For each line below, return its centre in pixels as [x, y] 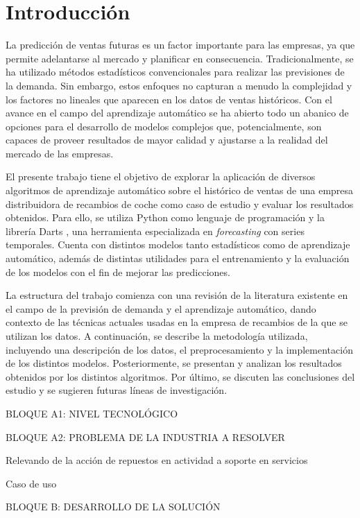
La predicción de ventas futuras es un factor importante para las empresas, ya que [180, 45]
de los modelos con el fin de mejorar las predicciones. [118, 271]
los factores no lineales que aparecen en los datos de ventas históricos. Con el [169, 99]
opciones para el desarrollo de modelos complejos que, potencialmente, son [164, 126]
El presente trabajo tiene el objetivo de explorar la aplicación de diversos [161, 176]
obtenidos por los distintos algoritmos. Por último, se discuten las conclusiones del [180, 376]
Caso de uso [31, 483]
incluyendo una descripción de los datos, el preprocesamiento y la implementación [179, 349]
